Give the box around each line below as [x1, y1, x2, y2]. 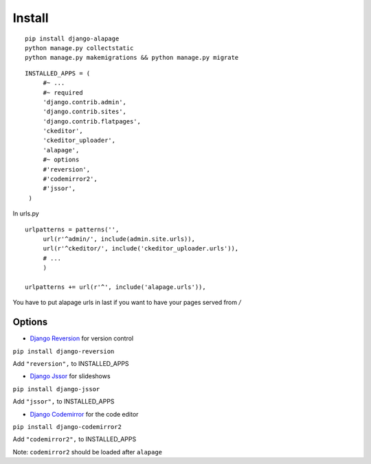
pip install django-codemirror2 [12, 423, 122, 430]
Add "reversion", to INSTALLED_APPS [12, 360, 130, 367]
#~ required [43, 89, 83, 96]
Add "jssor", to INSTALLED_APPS [12, 397, 115, 406]
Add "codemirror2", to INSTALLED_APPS [12, 435, 137, 443]
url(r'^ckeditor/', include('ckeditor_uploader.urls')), [43, 244, 239, 253]
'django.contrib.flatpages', [43, 117, 141, 125]
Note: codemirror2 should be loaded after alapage [12, 448, 163, 456]
